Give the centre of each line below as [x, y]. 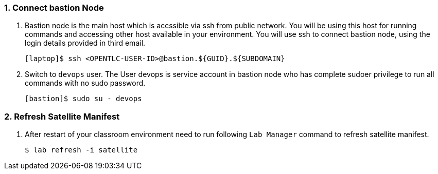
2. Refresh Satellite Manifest [62, 116]
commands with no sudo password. [85, 83]
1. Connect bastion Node [54, 8]
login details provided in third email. [85, 43]
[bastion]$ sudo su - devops [83, 99]
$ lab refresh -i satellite [81, 150]
